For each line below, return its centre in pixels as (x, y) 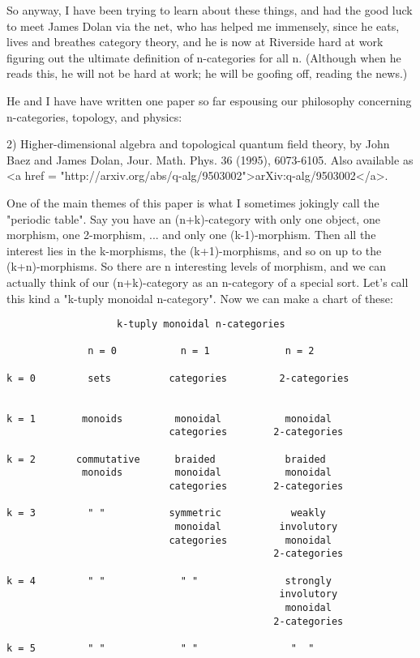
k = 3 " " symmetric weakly (166, 513)
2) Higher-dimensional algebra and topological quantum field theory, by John (198, 144)
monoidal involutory (256, 526)
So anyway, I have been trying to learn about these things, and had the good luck (210, 10)
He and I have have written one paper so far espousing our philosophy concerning (209, 100)
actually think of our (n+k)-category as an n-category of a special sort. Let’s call (208, 282)
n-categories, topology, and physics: (94, 116)
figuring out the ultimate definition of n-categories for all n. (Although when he (204, 57)
